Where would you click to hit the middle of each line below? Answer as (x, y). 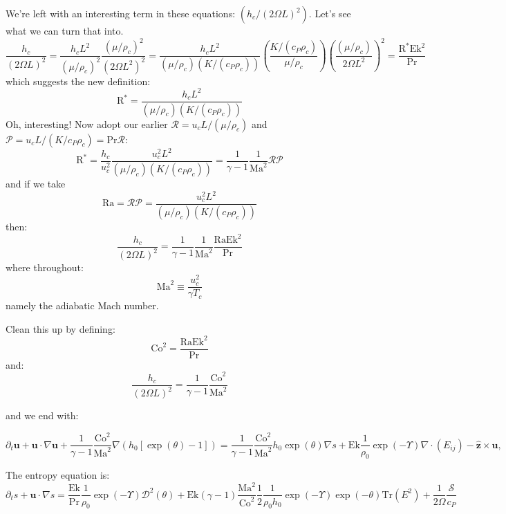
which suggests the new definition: (78, 81)
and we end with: (42, 415)
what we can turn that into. (65, 30)
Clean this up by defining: (60, 328)
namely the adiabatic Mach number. (82, 305)
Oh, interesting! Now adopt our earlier (87, 123)
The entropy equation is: (58, 475)
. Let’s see (330, 13)
